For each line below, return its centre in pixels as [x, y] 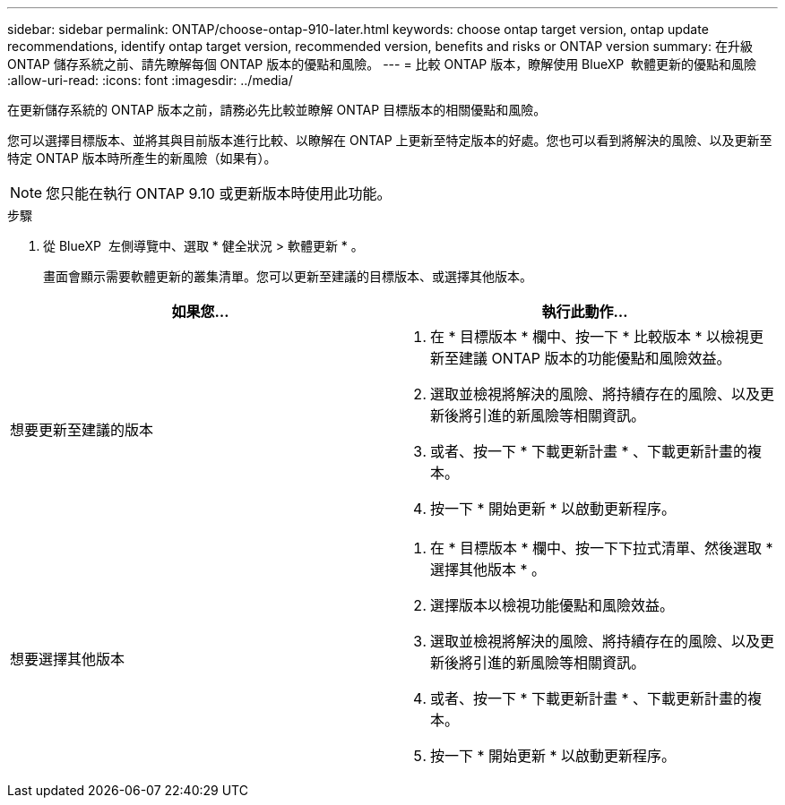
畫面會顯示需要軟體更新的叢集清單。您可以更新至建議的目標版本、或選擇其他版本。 [288, 276]
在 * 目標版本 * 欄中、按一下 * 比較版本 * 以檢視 [590, 337]
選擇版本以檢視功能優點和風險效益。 [552, 605]
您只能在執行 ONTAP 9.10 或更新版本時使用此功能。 [219, 193]
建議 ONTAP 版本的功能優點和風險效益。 [595, 358]
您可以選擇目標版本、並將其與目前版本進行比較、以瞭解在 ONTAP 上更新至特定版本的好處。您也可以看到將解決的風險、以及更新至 [390, 140]
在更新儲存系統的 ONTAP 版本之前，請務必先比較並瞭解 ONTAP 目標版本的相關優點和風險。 [277, 110]
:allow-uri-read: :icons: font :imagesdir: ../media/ [150, 80]
